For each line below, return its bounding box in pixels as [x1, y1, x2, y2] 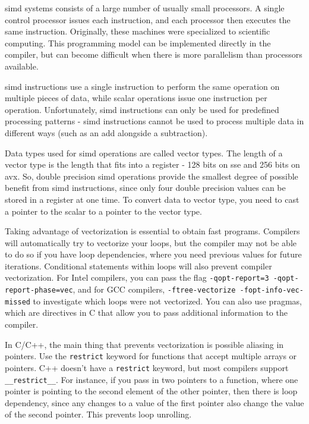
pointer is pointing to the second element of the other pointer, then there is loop [5, 385, 298, 397]
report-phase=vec [5, 286, 73, 295]
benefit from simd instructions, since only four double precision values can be [5, 181, 286, 194]
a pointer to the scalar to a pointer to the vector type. [5, 205, 202, 217]
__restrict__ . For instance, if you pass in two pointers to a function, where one [5, 373, 298, 385]
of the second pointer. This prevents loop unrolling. [5, 408, 192, 420]
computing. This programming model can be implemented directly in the [5, 36, 271, 49]
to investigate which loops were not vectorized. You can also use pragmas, [33, 294, 302, 307]
